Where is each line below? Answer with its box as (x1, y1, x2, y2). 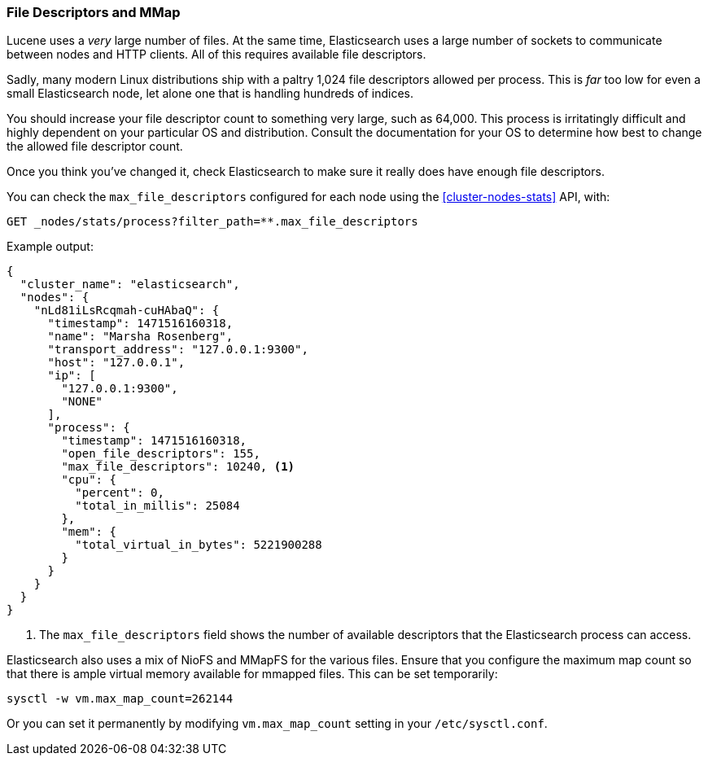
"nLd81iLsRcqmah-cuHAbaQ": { (33, 304, 220, 317)
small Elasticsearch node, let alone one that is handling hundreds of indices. (7, 86, 414, 101)
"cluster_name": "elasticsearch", (20, 278, 240, 291)
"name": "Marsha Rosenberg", (47, 330, 234, 344)
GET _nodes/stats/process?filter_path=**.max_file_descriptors (7, 215, 418, 229)
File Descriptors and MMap (7, 4, 181, 20)
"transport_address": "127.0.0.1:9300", (47, 343, 308, 357)
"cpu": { (61, 473, 116, 487)
